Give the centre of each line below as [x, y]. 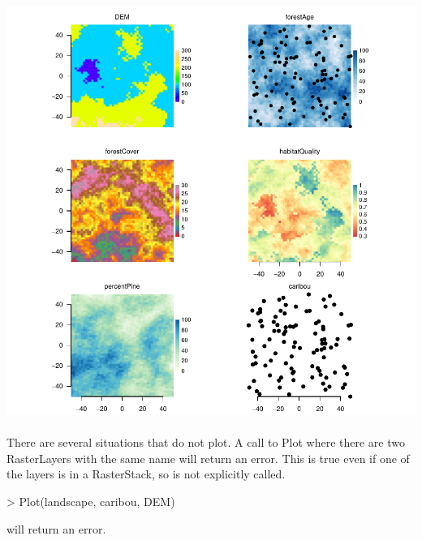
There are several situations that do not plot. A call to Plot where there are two [206, 442]
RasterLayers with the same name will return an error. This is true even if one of [208, 458]
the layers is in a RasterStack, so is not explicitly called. [146, 474]
